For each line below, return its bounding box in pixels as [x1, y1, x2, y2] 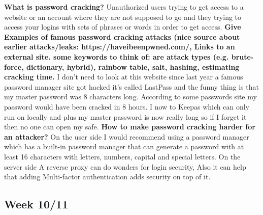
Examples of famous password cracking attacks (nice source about [4, 31, 240, 42]
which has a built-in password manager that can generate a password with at [4, 141, 244, 152]
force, [4, 61, 24, 72]
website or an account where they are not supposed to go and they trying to [4, 11, 242, 22]
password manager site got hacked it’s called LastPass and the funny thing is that [4, 81, 259, 92]
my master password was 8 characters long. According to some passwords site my [4, 91, 257, 102]
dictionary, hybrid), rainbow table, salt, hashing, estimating [26, 61, 240, 72]
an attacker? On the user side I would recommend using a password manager [4, 131, 249, 142]
